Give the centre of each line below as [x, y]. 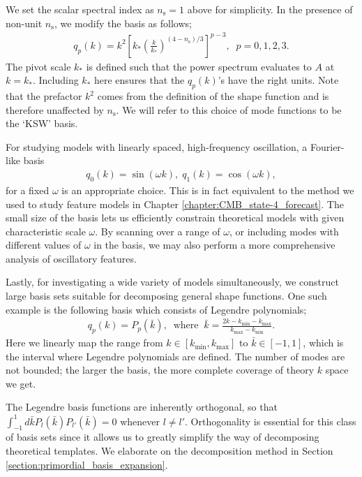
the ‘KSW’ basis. [42, 123]
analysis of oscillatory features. [71, 258]
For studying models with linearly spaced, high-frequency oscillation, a [157, 146]
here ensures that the [139, 80]
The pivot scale [38, 66]
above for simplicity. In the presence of [270, 9]
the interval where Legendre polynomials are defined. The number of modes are [175, 356]
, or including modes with [284, 231]
